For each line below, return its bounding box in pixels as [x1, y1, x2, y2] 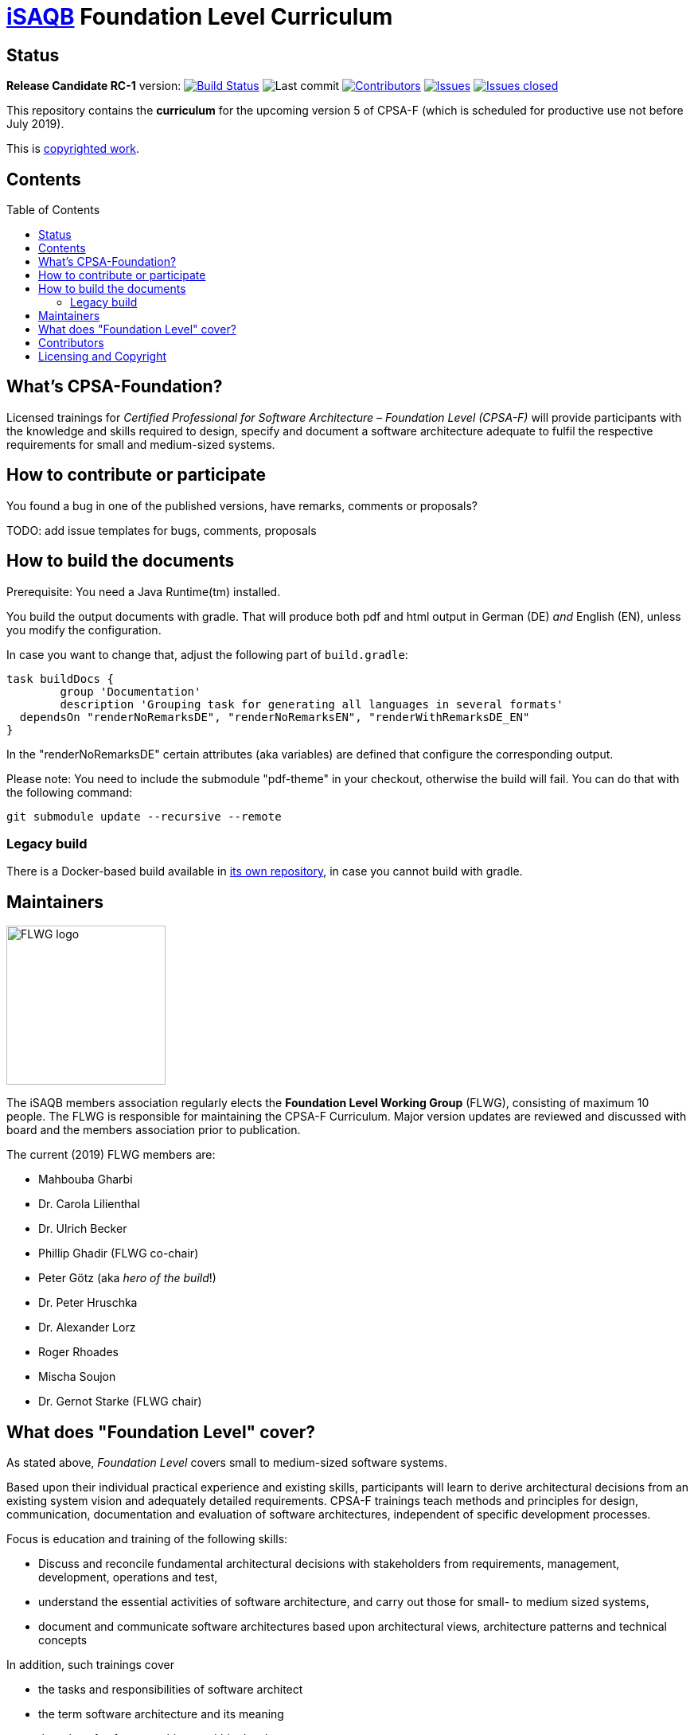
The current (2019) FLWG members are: [6, 1148, 216, 1162]
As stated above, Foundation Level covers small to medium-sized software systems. [6, 1455, 447, 1469]
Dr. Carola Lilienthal [38, 1197, 140, 1211]
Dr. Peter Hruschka [38, 1296, 138, 1310]
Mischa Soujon [38, 1370, 116, 1384]
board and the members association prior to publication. [6, 1123, 301, 1137]
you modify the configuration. [6, 622, 162, 637]
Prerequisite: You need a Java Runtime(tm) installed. [6, 584, 281, 598]
